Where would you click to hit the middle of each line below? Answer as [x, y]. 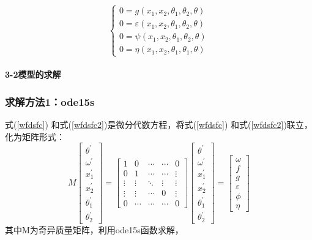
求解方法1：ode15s [50, 101]
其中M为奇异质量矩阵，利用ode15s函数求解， [94, 229]
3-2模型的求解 [33, 74]
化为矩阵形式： [35, 136]
